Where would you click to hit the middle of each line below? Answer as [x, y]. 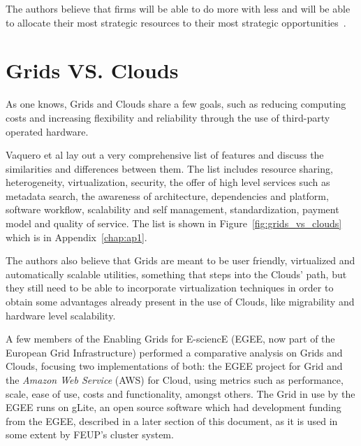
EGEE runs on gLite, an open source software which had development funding [174, 407]
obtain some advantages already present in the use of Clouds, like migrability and [180, 302]
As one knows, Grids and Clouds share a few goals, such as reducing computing [176, 104]
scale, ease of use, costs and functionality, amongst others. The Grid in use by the [180, 393]
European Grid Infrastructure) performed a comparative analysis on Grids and [174, 352]
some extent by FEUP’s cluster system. [90, 434]
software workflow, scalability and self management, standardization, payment [172, 209]
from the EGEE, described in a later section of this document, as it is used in [172, 420]
